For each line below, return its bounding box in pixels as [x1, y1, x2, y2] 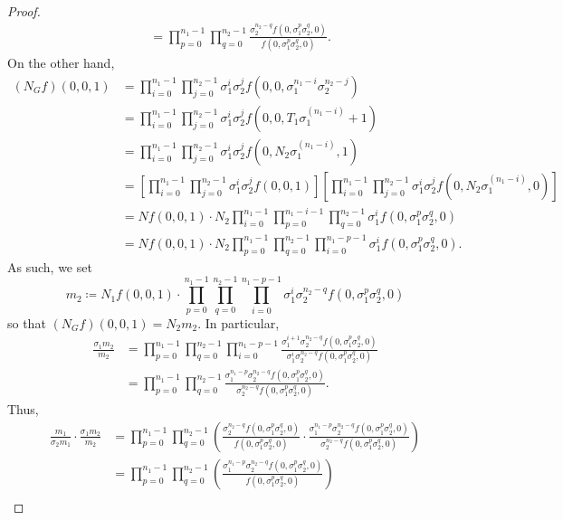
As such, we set [7, 257, 92, 276]
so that [7, 313, 46, 332]
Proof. [7, 2, 41, 20]
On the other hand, [7, 53, 115, 72]
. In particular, [197, 313, 280, 332]
